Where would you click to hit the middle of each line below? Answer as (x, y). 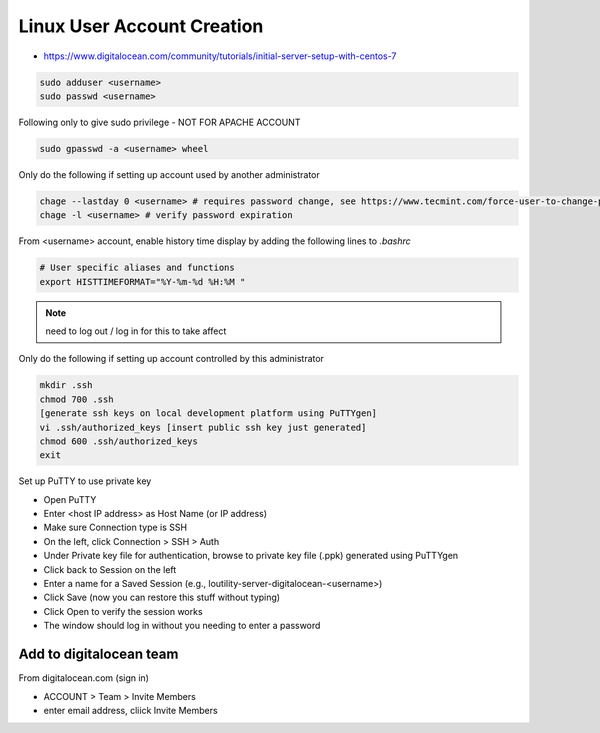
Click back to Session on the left (110, 569)
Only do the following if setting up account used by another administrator (169, 174)
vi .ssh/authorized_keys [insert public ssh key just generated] (203, 427)
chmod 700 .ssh (76, 399)
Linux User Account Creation (141, 26)
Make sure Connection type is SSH (115, 527)
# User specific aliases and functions (137, 268)
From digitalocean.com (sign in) (84, 678)
